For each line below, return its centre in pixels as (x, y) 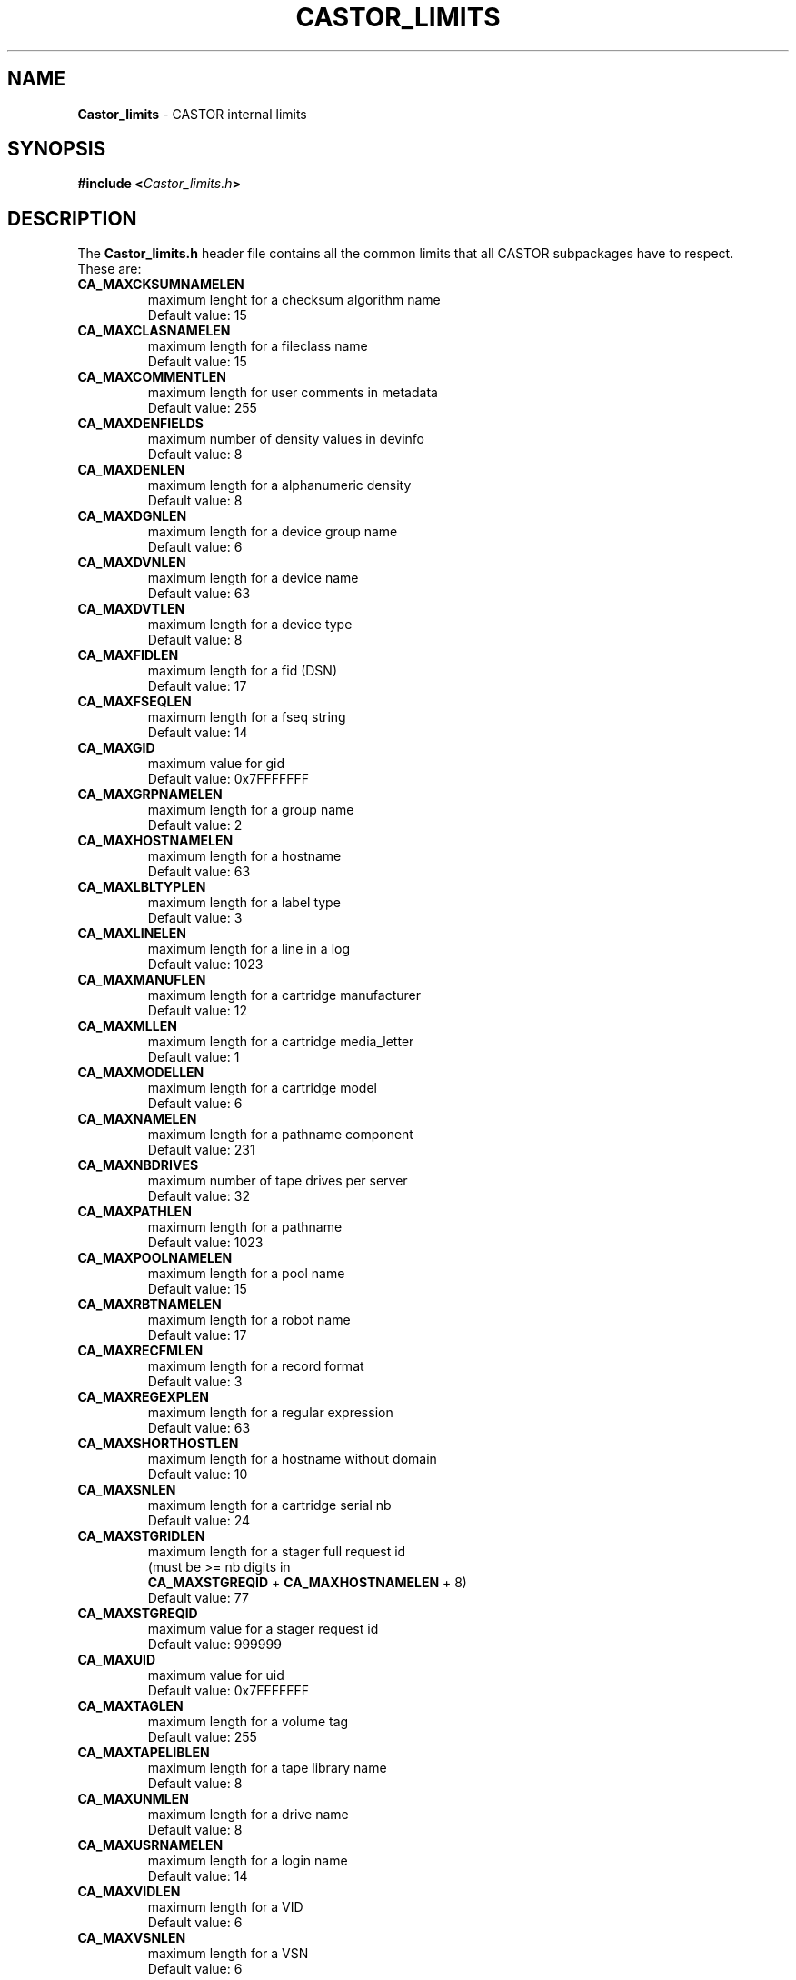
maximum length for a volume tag (248, 1722)
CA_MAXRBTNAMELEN (149, 1305)
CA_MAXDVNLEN (132, 563)
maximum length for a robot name (249, 1320)
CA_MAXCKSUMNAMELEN (161, 285)
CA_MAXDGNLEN (132, 516)
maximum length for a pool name (246, 1274)
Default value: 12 (197, 1011)
